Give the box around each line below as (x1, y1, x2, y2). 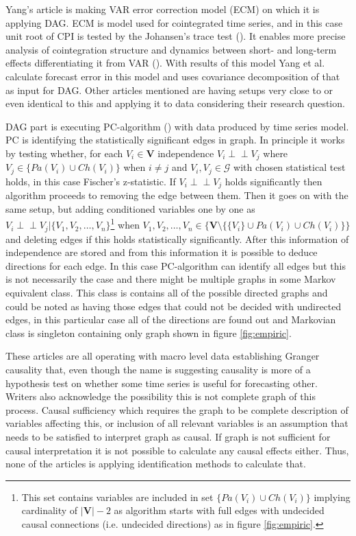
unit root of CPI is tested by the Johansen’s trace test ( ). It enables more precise (5, 29, 346, 43)
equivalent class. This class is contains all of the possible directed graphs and (5, 285, 328, 299)
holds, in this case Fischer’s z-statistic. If (5, 174, 176, 188)
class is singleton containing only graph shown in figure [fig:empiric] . (5, 325, 292, 340)
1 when (110, 215, 140, 232)
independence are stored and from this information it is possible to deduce (5, 245, 318, 259)
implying (314, 489, 351, 504)
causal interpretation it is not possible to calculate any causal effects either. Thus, (5, 443, 349, 457)
